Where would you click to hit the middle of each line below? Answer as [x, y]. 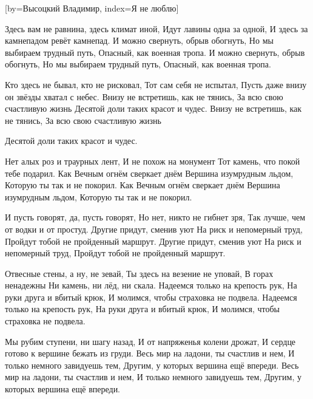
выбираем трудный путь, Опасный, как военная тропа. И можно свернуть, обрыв [155, 52]
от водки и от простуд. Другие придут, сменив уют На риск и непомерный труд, [154, 229]
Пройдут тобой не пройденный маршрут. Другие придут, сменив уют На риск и [153, 241]
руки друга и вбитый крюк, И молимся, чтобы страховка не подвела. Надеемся [151, 297]
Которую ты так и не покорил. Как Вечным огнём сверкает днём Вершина [143, 185]
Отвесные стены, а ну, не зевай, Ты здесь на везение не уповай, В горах [139, 273]
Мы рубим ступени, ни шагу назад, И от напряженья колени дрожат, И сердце [150, 341]
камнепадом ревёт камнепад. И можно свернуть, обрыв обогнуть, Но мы [139, 40]
